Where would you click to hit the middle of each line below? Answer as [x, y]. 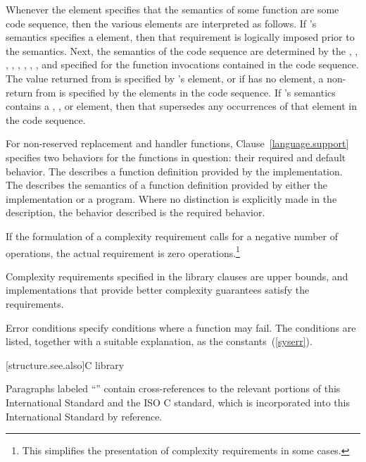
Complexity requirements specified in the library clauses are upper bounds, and [177, 276]
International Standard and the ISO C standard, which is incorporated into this [178, 402]
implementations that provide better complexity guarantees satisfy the [158, 290]
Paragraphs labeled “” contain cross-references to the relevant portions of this [173, 388]
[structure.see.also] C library [65, 364]
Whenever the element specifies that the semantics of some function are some [172, 9]
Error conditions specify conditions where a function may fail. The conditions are [181, 327]
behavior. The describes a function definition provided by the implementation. [174, 171]
